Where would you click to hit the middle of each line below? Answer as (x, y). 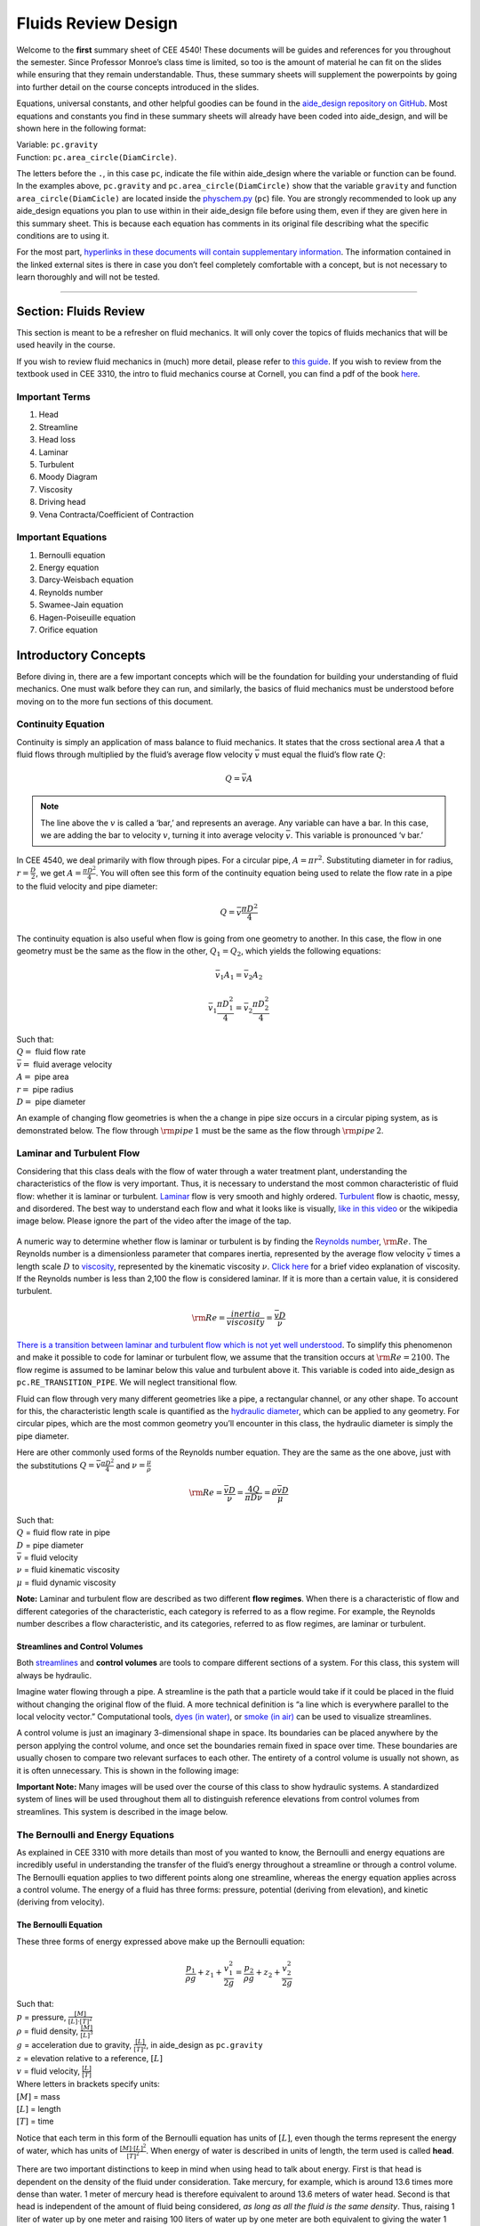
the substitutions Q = (56, 1466)
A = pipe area (43, 1076)
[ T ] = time (35, 2121)
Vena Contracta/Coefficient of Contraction (116, 514)
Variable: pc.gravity (57, 145)
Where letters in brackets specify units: (88, 2084)
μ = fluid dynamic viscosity (66, 1582)
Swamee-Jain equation (81, 605)
